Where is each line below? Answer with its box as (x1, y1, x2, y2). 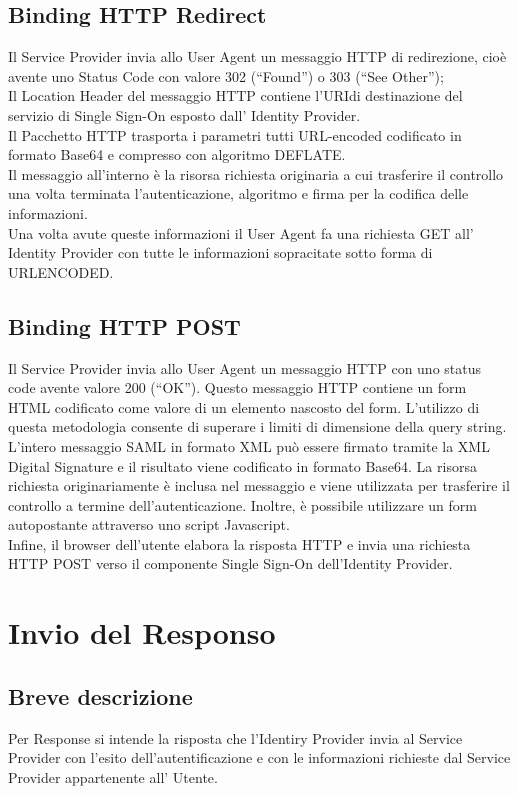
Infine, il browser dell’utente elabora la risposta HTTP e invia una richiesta (8, 533, 471, 554)
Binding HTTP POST (8, 310, 241, 341)
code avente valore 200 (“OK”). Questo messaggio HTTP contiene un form (8, 377, 467, 398)
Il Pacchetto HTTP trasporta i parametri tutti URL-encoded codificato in (8, 124, 462, 145)
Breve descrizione (8, 680, 193, 711)
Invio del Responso (8, 612, 276, 653)
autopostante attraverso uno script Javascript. (8, 514, 290, 535)
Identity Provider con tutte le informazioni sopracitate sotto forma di (8, 242, 433, 263)
